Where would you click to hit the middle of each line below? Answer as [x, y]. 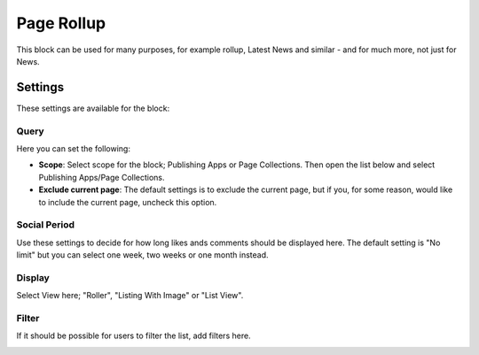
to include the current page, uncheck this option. [128, 202]
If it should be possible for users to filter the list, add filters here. [134, 336]
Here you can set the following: [73, 148]
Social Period [46, 225]
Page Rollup [61, 23]
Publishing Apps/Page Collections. [102, 177]
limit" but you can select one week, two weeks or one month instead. [143, 255]
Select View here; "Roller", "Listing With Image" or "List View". [130, 296]
